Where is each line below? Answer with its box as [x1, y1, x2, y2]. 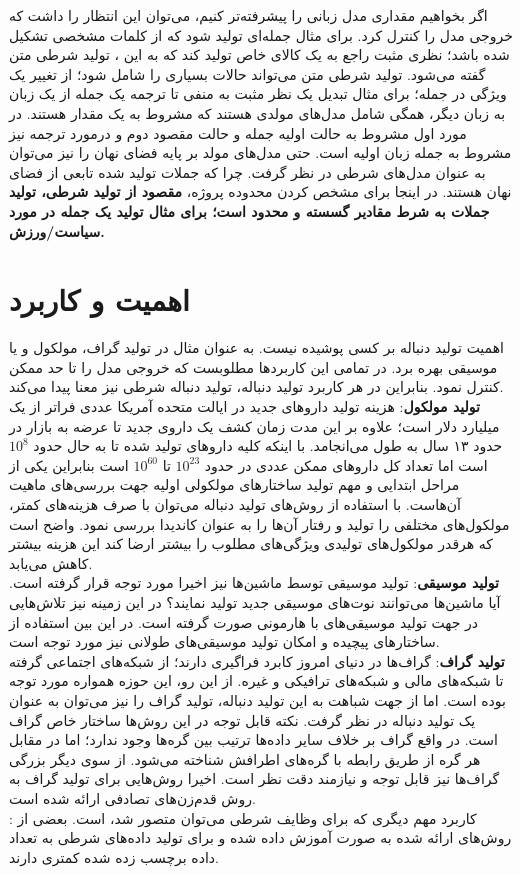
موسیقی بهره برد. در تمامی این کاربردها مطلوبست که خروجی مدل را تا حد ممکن [9, 356, 498, 377]
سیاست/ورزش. [9, 220, 105, 241]
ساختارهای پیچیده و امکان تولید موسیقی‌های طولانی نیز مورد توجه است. [9, 631, 440, 652]
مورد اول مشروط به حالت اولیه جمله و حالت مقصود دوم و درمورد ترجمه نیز [9, 122, 467, 143]
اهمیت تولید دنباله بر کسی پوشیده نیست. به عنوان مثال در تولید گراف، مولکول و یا [9, 337, 504, 358]
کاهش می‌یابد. [9, 552, 93, 573]
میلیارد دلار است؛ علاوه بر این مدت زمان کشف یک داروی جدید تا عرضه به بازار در [9, 415, 500, 436]
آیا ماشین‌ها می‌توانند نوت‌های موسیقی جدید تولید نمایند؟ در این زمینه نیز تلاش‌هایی [9, 591, 501, 612]
